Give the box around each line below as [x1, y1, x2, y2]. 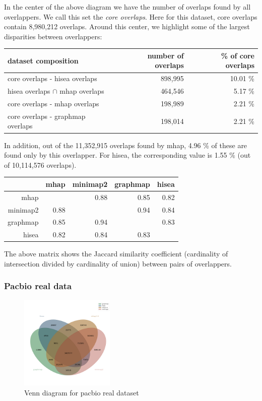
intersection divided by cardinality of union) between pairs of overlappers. [4, 258, 232, 269]
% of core [221, 50, 254, 60]
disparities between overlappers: [4, 31, 102, 41]
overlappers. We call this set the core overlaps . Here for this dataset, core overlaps [4, 11, 257, 22]
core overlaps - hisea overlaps [8, 73, 97, 84]
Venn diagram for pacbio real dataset [24, 387, 139, 397]
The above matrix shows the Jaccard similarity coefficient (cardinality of [4, 248, 228, 259]
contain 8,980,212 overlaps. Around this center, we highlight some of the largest [4, 21, 250, 32]
